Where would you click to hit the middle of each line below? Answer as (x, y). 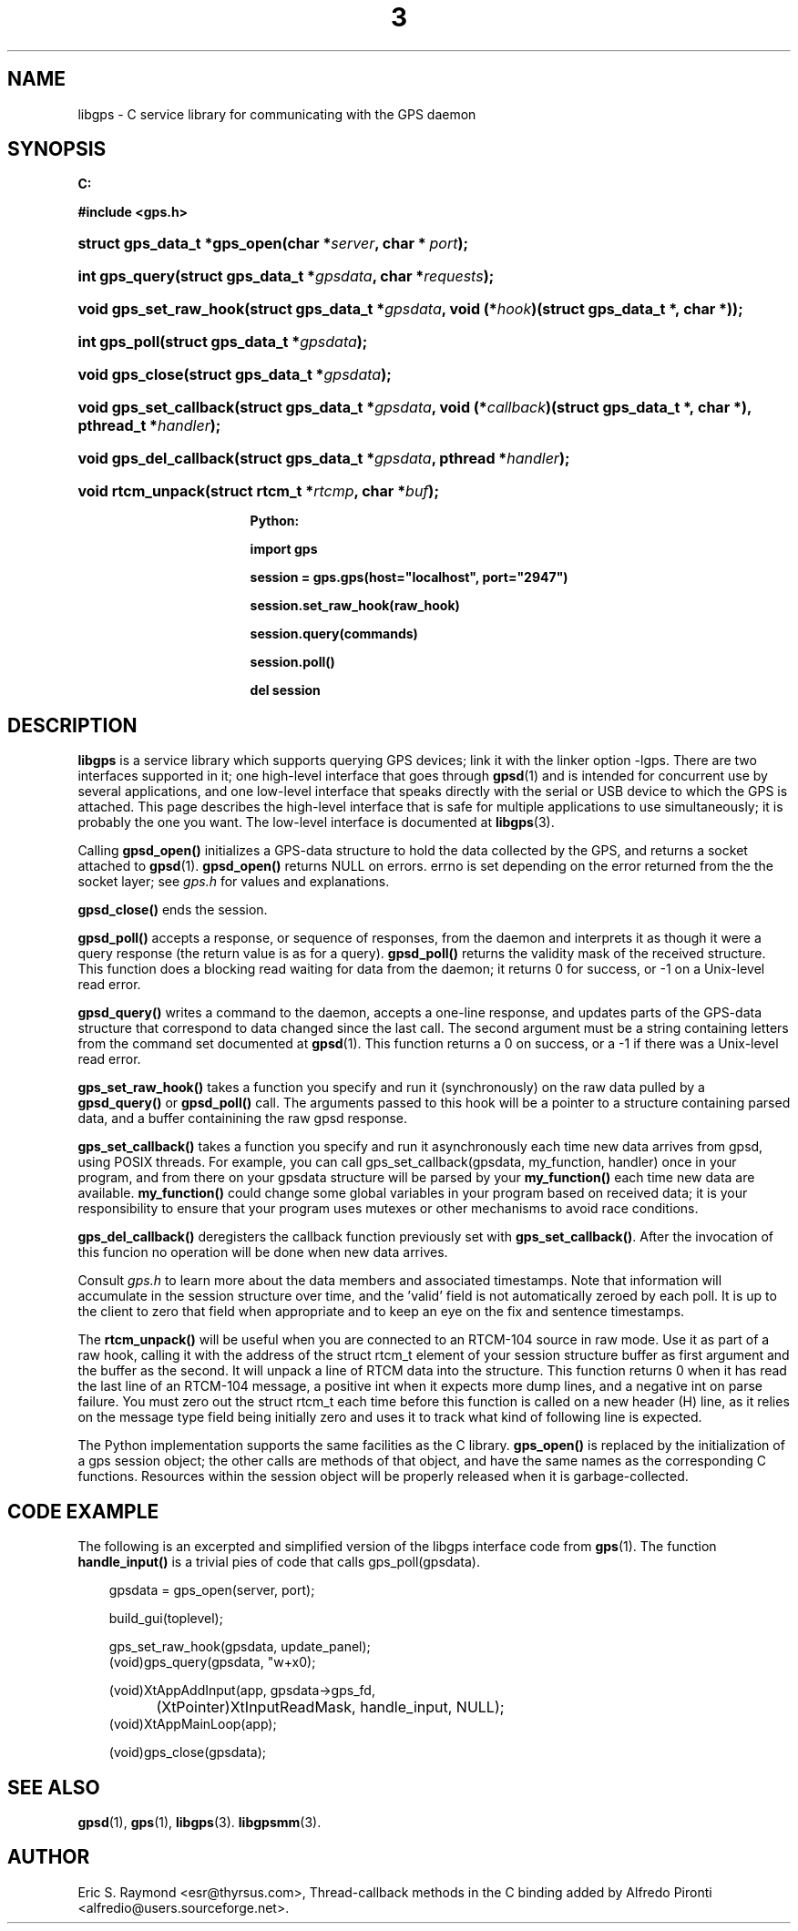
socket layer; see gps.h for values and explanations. (234, 882)
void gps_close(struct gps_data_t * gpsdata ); (235, 375)
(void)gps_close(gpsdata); (188, 1752)
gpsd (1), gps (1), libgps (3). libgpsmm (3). (199, 1822)
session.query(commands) (334, 634)
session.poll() (292, 662)
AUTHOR (49, 1857)
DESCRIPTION (72, 725)
